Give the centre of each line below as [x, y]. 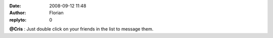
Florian [56, 13]
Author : [18, 13]
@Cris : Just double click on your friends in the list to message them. [81, 29]
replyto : [18, 19]
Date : [15, 6]
